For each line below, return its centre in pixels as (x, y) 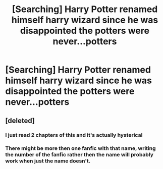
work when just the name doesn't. (48, 161)
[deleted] (20, 120)
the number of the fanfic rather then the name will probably (79, 155)
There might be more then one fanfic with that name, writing (80, 148)
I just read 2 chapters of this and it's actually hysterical (74, 135)
